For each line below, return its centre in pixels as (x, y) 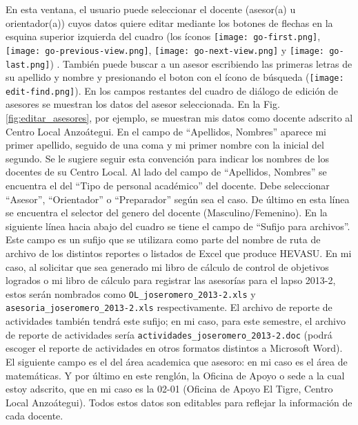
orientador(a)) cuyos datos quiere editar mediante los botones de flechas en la (169, 22)
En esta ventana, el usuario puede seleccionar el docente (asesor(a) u (151, 9)
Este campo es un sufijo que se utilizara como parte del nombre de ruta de (163, 239)
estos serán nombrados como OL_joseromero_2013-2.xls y (131, 293)
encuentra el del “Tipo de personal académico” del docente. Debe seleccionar (168, 186)
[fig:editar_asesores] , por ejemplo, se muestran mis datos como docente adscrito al (179, 118)
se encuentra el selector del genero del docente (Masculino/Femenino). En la (167, 212)
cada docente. (34, 416)
